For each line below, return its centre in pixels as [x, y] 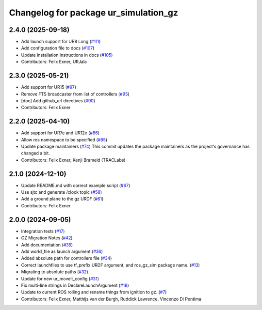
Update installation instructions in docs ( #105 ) [67, 55]
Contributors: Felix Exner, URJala [54, 62]
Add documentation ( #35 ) [47, 245]
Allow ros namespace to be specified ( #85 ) [64, 139]
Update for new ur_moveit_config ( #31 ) [60, 279]
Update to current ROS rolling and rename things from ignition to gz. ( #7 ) [94, 292]
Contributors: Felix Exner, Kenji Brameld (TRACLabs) [73, 160]
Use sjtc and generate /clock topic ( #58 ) [61, 192]
